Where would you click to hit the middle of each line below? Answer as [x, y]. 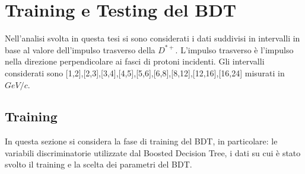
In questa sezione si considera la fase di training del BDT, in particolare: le [141, 141]
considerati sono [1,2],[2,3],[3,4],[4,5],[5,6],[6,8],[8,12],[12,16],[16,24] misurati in [145, 72]
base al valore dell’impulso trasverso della [80, 49]
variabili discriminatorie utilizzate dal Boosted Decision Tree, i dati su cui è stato [153, 152]
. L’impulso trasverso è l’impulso [234, 49]
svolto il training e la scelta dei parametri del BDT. [99, 164]
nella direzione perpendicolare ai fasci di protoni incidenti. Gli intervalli [135, 61]
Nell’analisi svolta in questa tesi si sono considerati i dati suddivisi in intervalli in [152, 38]
